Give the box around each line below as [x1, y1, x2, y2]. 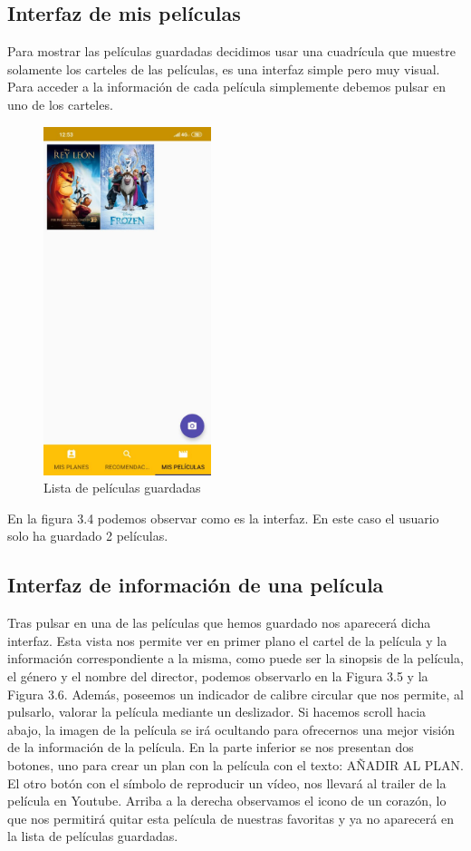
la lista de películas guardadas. [7, 827, 178, 846]
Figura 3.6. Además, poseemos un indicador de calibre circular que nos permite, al [7, 684, 464, 703]
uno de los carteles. [7, 94, 113, 113]
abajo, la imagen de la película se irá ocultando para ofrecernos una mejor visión [7, 719, 455, 739]
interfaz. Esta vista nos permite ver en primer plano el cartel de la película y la [7, 631, 447, 650]
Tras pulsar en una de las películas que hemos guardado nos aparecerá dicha [7, 613, 431, 632]
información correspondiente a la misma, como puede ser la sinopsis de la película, [7, 649, 464, 668]
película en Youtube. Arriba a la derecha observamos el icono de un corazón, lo [7, 791, 447, 810]
